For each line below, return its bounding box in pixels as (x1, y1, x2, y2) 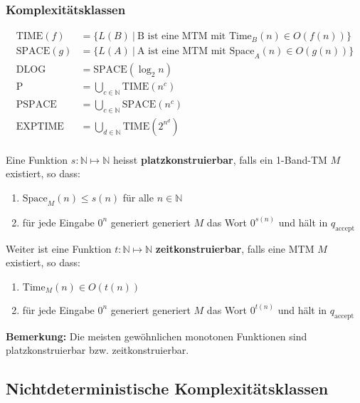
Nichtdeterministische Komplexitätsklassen (6, 377, 329, 399)
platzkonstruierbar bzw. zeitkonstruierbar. (6, 342, 189, 357)
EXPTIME (16, 121, 64, 132)
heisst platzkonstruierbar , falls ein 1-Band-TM (112, 152, 327, 167)
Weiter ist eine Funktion (6, 241, 112, 256)
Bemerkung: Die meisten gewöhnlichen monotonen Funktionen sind (6, 328, 307, 343)
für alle (122, 190, 154, 205)
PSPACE (16, 99, 57, 110)
